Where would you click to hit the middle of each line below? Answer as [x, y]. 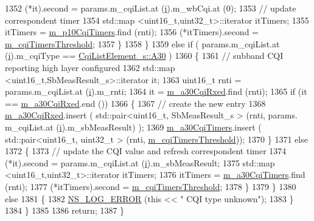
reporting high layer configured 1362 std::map [90, 67]
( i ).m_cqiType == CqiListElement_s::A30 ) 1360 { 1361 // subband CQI [144, 56]
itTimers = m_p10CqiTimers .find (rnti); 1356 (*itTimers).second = [132, 32]
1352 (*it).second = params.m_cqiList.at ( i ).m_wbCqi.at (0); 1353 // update [151, 8]
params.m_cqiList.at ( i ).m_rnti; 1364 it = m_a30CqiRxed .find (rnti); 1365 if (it [156, 91]
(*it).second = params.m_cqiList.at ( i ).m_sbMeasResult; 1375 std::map [140, 162]
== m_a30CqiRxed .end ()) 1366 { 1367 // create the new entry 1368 [135, 103]
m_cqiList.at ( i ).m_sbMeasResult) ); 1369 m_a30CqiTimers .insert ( [133, 127]
